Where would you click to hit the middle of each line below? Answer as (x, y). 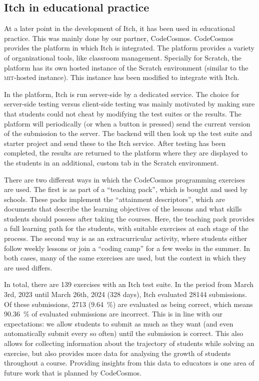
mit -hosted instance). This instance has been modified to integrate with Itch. (122, 77)
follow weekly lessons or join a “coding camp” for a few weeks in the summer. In (127, 248)
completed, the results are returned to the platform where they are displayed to (126, 153)
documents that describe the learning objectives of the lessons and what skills (123, 209)
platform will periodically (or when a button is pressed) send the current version (127, 123)
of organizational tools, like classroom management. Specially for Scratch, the (123, 57)
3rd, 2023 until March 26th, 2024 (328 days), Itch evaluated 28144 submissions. (125, 294)
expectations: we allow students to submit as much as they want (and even (119, 323)
